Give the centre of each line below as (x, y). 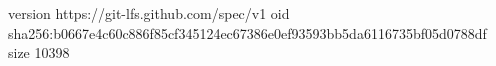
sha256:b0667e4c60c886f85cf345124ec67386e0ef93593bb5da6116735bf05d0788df (247, 32)
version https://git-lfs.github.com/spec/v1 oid (149, 13)
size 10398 (39, 52)
